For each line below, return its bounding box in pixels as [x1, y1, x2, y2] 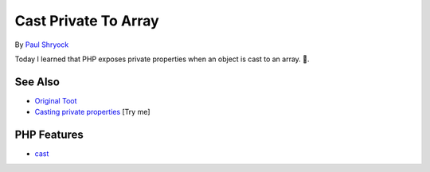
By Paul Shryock [14, 40, 69, 49]
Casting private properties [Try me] [34, 107, 150, 117]
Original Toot [34, 96, 77, 105]
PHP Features [14, 128, 84, 142]
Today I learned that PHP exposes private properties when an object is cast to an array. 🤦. [14, 54, 310, 64]
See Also [14, 75, 60, 88]
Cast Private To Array [14, 12, 159, 29]
